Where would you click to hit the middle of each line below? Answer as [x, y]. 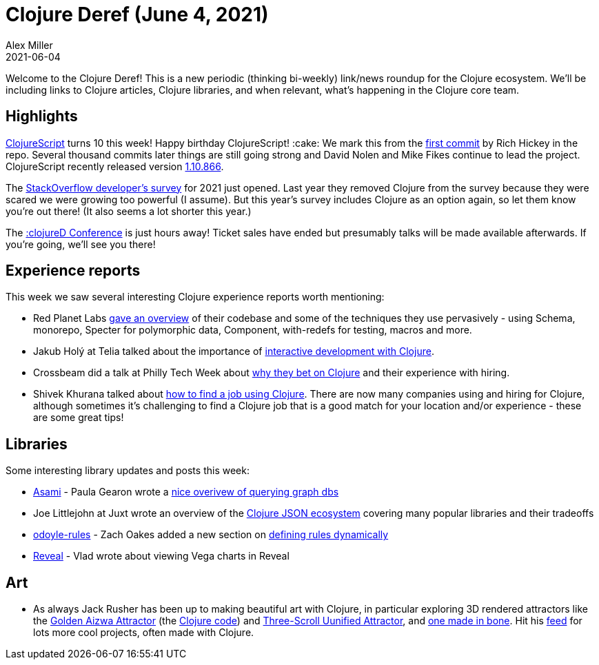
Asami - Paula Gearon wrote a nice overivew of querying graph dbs [186, 492]
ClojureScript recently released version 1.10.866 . [115, 166]
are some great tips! [79, 418]
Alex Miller [29, 45]
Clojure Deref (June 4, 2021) [137, 14]
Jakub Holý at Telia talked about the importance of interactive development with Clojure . [234, 351]
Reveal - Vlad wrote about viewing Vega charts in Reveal [161, 556]
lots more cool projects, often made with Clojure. [144, 633]
